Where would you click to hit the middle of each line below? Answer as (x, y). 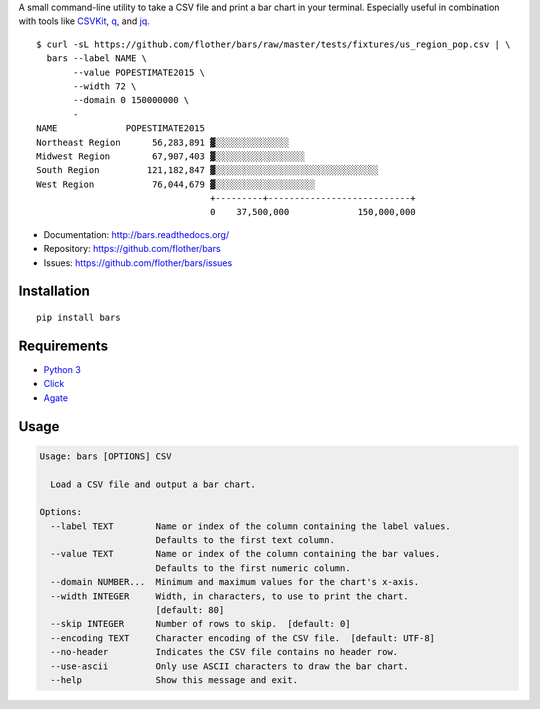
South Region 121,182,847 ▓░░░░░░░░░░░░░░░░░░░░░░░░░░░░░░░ (207, 170)
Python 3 (62, 369)
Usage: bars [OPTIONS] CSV (105, 456)
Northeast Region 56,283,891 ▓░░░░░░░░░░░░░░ (163, 142)
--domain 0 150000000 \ (131, 100)
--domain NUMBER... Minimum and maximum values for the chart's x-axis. (235, 582)
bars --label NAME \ (97, 58)
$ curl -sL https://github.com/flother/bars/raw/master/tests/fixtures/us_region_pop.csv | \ (273, 44)
